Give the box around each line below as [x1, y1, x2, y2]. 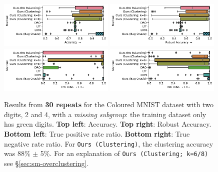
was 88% [4, 148, 30, 159]
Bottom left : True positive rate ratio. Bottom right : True [4, 129, 190, 139]
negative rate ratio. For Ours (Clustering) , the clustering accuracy [4, 138, 213, 149]
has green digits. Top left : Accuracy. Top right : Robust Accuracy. [4, 119, 211, 129]
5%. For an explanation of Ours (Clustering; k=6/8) [40, 148, 208, 159]
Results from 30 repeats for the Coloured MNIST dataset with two [4, 99, 213, 110]
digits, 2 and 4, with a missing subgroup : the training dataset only [4, 109, 206, 119]
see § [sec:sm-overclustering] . [4, 158, 89, 168]
